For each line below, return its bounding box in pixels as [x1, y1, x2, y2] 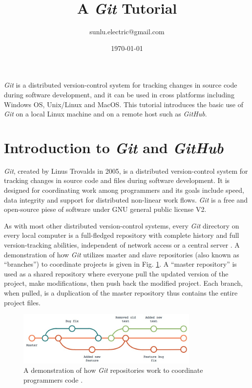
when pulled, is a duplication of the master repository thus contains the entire [4, 287, 238, 297]
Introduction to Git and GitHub [4, 137, 224, 158]
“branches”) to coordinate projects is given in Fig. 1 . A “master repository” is [4, 259, 237, 269]
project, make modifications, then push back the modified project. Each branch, [4, 278, 243, 288]
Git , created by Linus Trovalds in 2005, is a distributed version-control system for [4, 165, 248, 176]
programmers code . [23, 375, 83, 385]
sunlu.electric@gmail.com [89, 26, 165, 37]
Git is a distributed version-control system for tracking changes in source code [4, 80, 237, 90]
